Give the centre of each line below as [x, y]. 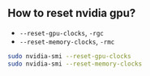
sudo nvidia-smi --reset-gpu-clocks [69, 56]
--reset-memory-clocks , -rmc [67, 41]
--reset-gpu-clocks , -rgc [62, 32]
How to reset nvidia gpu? [72, 13]
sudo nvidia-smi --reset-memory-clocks [75, 64]
